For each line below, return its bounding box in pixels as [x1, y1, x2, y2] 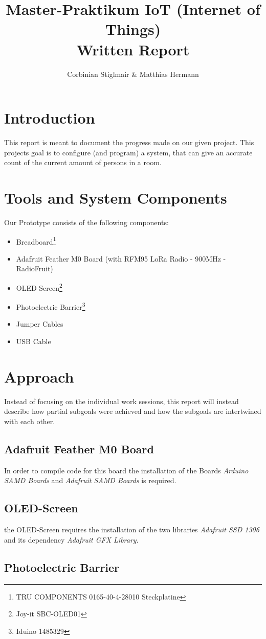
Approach [4, 366, 74, 387]
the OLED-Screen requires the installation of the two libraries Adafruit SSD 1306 [4, 524, 259, 535]
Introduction [4, 107, 95, 128]
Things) [105, 18, 161, 39]
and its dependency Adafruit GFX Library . [4, 534, 139, 545]
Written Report [76, 38, 190, 59]
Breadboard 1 [16, 234, 56, 247]
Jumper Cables [16, 318, 63, 329]
